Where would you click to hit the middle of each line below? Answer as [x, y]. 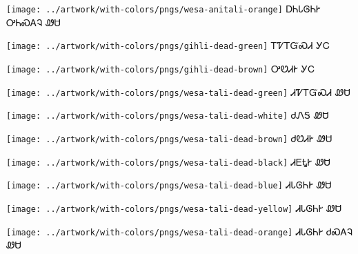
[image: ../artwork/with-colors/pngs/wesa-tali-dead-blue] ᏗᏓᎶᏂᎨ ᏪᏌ [169, 185]
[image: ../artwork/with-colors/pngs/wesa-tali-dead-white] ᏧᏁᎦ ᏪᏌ [168, 115]
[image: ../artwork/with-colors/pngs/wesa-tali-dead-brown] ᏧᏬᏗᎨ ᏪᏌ [169, 138]
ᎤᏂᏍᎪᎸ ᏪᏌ [33, 22]
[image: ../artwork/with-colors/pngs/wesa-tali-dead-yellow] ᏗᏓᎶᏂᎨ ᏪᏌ [174, 207]
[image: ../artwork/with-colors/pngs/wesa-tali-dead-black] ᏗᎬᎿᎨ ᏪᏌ [168, 161]
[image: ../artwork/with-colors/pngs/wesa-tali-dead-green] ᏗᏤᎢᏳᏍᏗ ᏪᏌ [178, 91]
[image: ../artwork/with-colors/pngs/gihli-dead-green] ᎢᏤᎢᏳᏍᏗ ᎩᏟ [168, 45]
